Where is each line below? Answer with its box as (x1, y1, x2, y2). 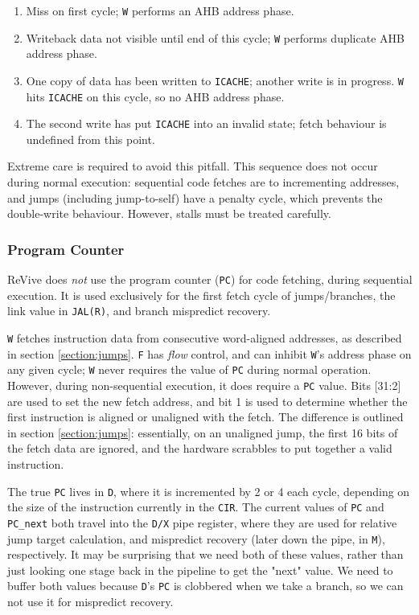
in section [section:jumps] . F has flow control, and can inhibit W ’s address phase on (7, 345, 412, 362)
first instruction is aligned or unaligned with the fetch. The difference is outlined (7, 408, 404, 425)
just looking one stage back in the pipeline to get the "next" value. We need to (7, 561, 393, 578)
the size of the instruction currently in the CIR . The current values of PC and (7, 498, 384, 515)
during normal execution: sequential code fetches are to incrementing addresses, (7, 174, 400, 191)
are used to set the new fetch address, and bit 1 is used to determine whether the (7, 392, 408, 409)
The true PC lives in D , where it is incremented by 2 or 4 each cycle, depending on (7, 482, 410, 499)
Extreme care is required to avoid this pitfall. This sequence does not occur (7, 158, 378, 174)
